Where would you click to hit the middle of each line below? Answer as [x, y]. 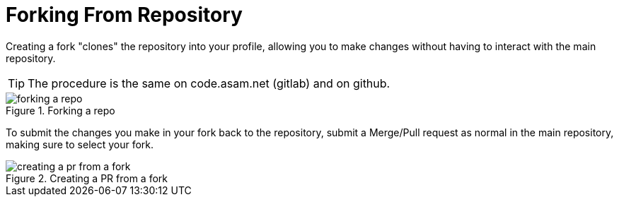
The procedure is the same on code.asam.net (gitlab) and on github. [209, 83]
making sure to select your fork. [80, 144]
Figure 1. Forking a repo [60, 110]
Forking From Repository [124, 15]
